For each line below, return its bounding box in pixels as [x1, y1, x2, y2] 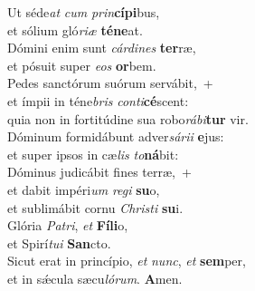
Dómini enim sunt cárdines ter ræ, [7, 38, 196, 57]
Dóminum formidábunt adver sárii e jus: [7, 127, 224, 146]
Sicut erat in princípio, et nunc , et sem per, [7, 251, 246, 270]
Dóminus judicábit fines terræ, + [7, 162, 192, 181]
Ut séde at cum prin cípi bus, [7, 3, 160, 21]
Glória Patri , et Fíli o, [7, 216, 128, 235]
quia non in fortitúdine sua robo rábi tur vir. [7, 109, 249, 128]
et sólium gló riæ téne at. [7, 20, 143, 39]
